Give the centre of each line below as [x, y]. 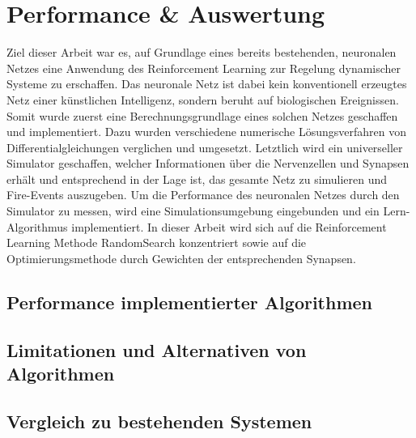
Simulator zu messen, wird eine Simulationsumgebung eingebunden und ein [193, 211]
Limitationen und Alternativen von [157, 349]
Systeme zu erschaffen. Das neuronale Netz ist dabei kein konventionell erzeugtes [207, 84]
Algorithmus [37, 226]
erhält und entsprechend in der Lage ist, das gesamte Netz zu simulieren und [197, 179]
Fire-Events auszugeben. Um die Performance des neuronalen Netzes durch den [203, 195]
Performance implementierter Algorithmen [190, 302]
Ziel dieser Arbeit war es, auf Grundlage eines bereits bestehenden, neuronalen [202, 52]
